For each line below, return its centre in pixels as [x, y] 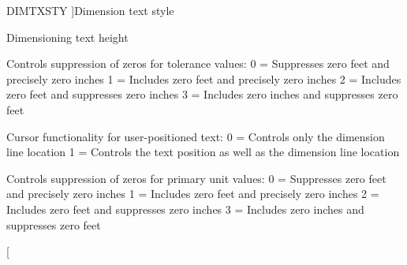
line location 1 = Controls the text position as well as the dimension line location [203, 152]
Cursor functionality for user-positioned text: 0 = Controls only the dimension [196, 136]
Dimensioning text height [67, 37]
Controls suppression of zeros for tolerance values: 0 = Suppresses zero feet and [198, 63]
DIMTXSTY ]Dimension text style [90, 10]
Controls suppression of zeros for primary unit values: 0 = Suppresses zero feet [196, 178]
